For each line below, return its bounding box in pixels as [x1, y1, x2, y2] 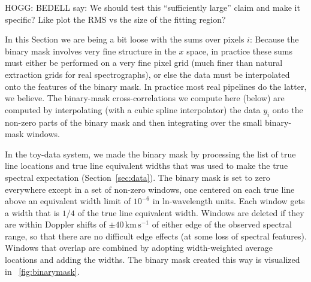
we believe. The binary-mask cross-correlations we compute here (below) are [5, 92, 285, 104]
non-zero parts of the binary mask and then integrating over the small [5, 116, 262, 128]
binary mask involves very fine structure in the [5, 44, 176, 57]
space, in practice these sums [186, 44, 293, 57]
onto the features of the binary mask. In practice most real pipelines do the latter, [5, 80, 307, 92]
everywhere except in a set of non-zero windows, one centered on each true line [5, 183, 295, 195]
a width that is [5, 206, 60, 219]
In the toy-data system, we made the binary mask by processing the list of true [5, 147, 296, 160]
